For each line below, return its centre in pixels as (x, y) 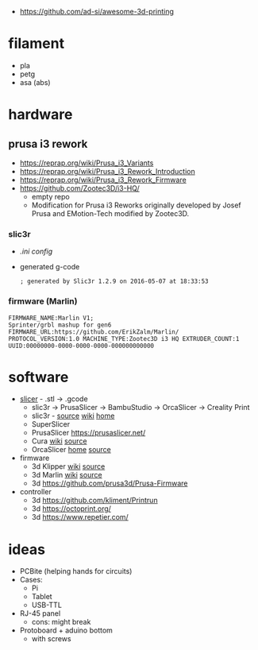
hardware (40, 115)
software (39, 377)
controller (35, 492)
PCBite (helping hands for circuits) (76, 571)
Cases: (31, 580)
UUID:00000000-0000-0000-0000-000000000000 (81, 346)
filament (37, 44)
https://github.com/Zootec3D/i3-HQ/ (80, 188)
